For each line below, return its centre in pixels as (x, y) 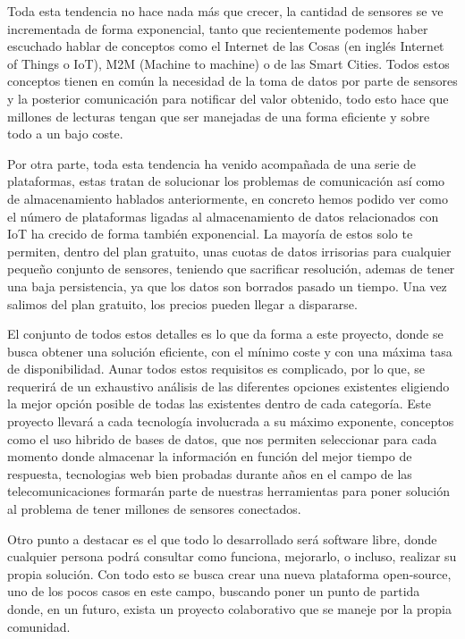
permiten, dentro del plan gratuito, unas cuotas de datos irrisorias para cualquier (229, 251)
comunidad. (39, 626)
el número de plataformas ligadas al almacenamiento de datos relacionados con (223, 216)
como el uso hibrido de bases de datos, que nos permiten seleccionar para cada (222, 438)
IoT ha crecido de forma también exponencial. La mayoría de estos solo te (210, 234)
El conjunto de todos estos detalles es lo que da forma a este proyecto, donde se (225, 334)
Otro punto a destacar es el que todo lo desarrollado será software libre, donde (222, 538)
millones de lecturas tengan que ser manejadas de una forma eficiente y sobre (219, 116)
